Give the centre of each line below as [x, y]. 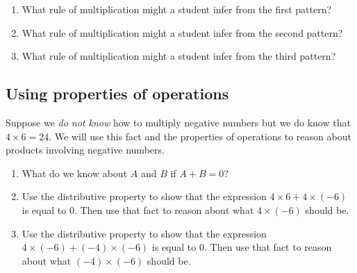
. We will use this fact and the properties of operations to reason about [200, 136]
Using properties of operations [117, 93]
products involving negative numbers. [85, 150]
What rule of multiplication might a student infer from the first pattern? [177, 9]
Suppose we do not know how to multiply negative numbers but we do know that [178, 122]
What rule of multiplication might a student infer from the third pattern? [179, 56]
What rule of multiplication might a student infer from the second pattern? [182, 32]
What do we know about [75, 173]
